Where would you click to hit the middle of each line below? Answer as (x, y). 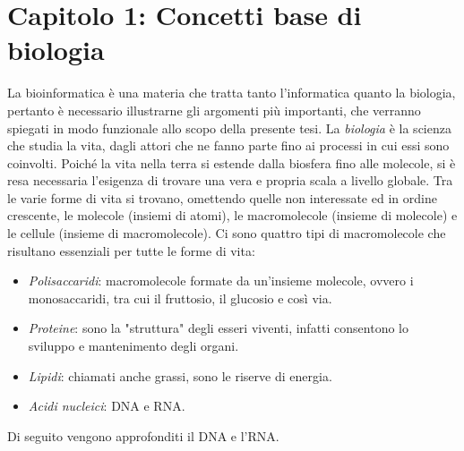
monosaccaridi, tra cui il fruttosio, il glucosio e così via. (180, 298)
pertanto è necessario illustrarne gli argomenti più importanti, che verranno (214, 110)
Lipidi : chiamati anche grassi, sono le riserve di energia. (180, 375)
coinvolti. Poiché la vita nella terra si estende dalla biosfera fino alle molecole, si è (232, 162)
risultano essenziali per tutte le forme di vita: (131, 250)
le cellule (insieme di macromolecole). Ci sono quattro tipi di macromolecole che (227, 233)
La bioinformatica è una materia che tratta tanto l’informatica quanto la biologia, (232, 93)
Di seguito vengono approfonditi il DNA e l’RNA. (143, 435)
